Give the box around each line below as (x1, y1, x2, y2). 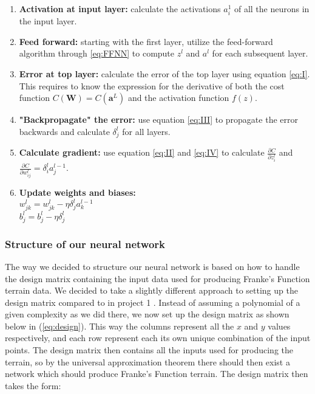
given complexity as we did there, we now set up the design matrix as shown (5, 308, 290, 320)
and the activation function (127, 91, 229, 104)
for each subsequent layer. (212, 47, 308, 60)
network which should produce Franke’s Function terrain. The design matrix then (5, 367, 308, 380)
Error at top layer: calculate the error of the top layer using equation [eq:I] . (19, 67, 310, 80)
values (268, 319, 291, 332)
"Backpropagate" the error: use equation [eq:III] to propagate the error (19, 113, 298, 126)
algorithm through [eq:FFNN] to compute (19, 47, 175, 60)
